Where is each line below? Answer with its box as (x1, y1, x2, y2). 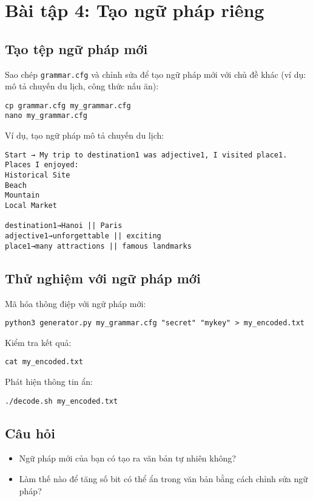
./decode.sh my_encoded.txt (5, 396, 118, 406)
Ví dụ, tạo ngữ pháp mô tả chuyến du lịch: (5, 129, 164, 142)
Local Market (5, 201, 57, 210)
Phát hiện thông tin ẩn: (5, 375, 93, 387)
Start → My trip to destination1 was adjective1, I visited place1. (5, 150, 288, 159)
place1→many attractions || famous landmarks (5, 241, 192, 250)
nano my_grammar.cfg (5, 111, 88, 120)
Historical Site (5, 171, 70, 180)
